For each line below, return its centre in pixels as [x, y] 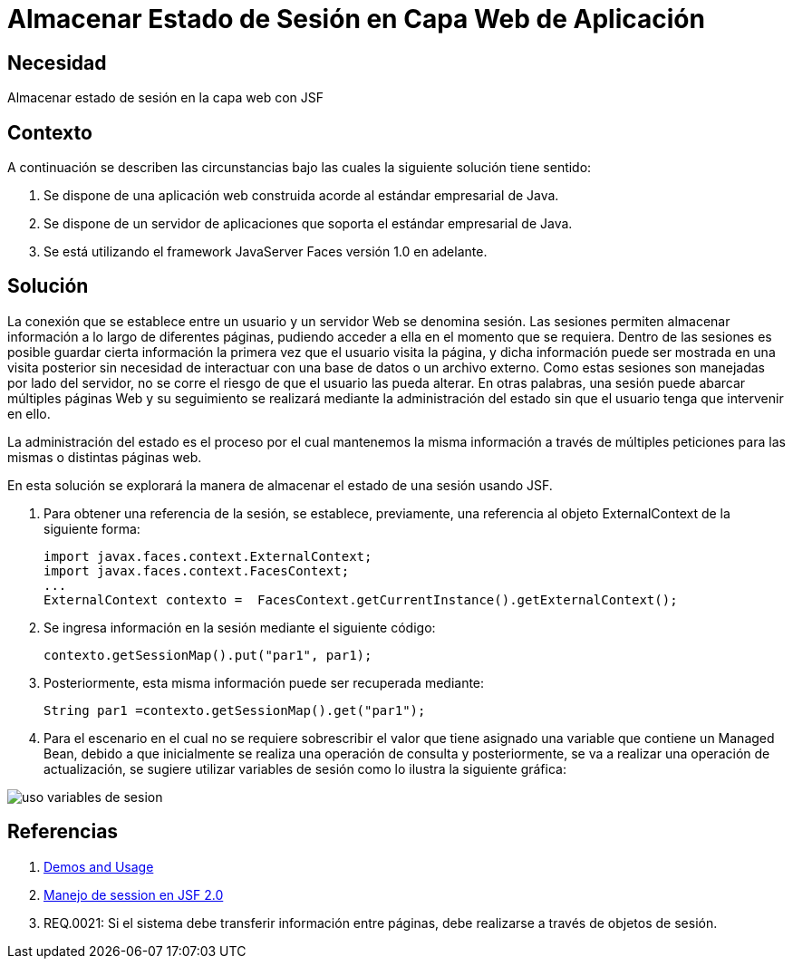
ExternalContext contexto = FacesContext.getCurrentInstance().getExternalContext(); [361, 599]
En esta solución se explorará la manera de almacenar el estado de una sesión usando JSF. [280, 485]
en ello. [29, 413]
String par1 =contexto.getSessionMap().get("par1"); [235, 710]
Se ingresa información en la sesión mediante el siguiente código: [240, 627]
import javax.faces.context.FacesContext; [197, 570]
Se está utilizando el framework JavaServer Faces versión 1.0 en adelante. [266, 252]
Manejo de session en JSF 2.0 [134, 894]
